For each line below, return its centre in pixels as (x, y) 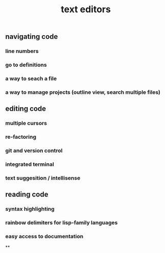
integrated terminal (30, 164)
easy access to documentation (44, 237)
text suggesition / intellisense (43, 178)
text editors (86, 9)
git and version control (34, 150)
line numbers (22, 51)
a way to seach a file (31, 79)
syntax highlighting (30, 209)
